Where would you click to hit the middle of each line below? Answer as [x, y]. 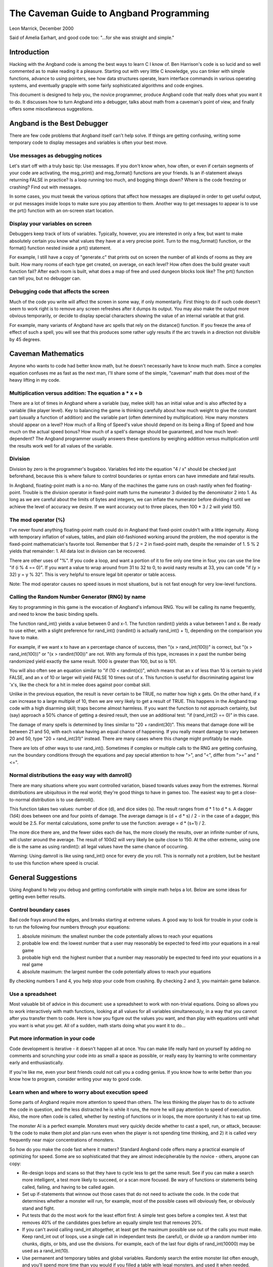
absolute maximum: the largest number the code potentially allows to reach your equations [117, 972]
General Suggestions [43, 878]
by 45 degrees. [25, 339]
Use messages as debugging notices [56, 156]
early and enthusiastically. [37, 1063]
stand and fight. [38, 1208]
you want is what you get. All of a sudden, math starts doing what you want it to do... [97, 1025]
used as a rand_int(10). [46, 1251]
